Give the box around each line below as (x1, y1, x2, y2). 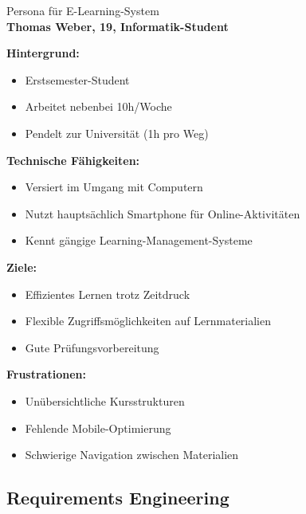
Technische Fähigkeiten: (6, 151, 140, 168)
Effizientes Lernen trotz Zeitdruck (25, 285, 190, 302)
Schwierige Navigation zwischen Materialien (25, 446, 239, 463)
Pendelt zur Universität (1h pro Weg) (25, 124, 209, 141)
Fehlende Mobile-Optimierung (25, 419, 171, 436)
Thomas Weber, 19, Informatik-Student (6, 18, 229, 34)
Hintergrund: (6, 45, 80, 61)
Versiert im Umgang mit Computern (25, 179, 203, 195)
